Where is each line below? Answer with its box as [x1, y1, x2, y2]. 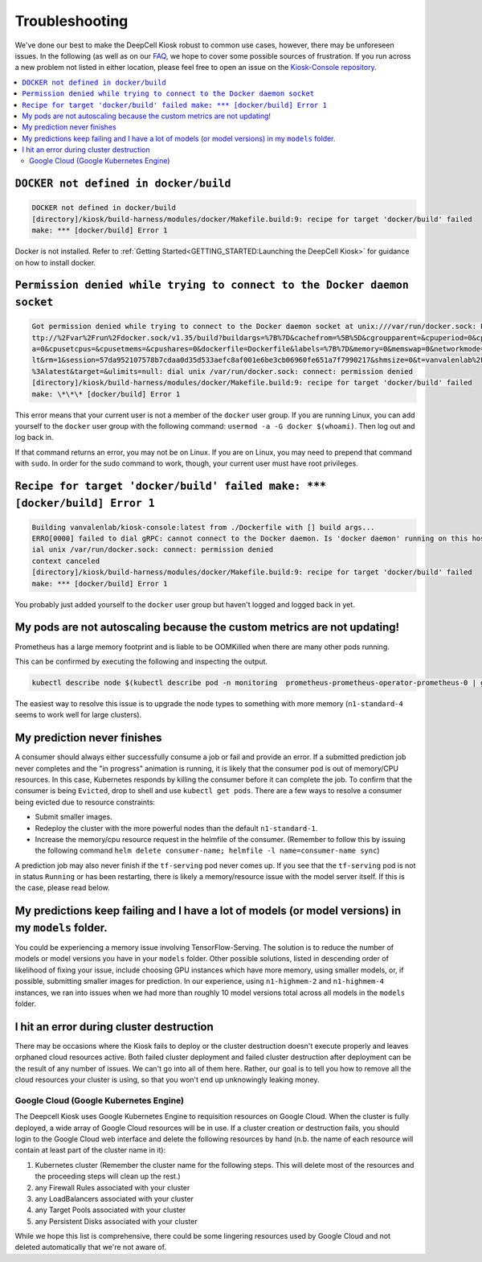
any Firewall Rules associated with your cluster [35, 1182, 190, 1192]
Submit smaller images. [35, 812, 112, 822]
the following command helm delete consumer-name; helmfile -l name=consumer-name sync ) [35, 845, 381, 856]
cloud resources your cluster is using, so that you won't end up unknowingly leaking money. [14, 1075, 320, 1085]
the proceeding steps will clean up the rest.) [35, 1171, 181, 1182]
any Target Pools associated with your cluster [35, 1205, 186, 1215]
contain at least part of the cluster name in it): [14, 1145, 166, 1155]
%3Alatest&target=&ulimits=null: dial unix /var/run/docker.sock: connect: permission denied [31, 367, 414, 376]
